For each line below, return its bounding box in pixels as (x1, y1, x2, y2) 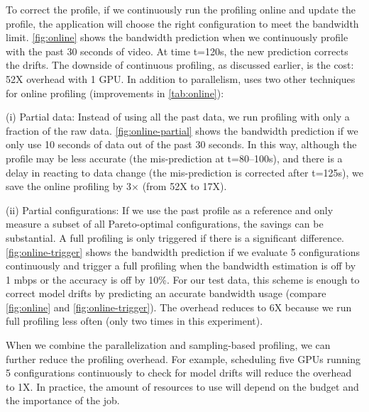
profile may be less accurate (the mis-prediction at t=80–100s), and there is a (6, 150, 343, 165)
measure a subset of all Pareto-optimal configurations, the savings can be (6, 216, 324, 231)
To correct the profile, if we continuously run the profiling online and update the (6, 2, 356, 16)
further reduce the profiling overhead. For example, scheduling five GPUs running (6, 351, 360, 366)
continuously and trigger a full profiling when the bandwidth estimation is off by (6, 258, 356, 273)
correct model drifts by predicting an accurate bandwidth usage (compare (6, 286, 326, 301)
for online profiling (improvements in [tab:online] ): (6, 85, 224, 100)
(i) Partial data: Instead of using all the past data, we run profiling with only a (6, 109, 350, 124)
